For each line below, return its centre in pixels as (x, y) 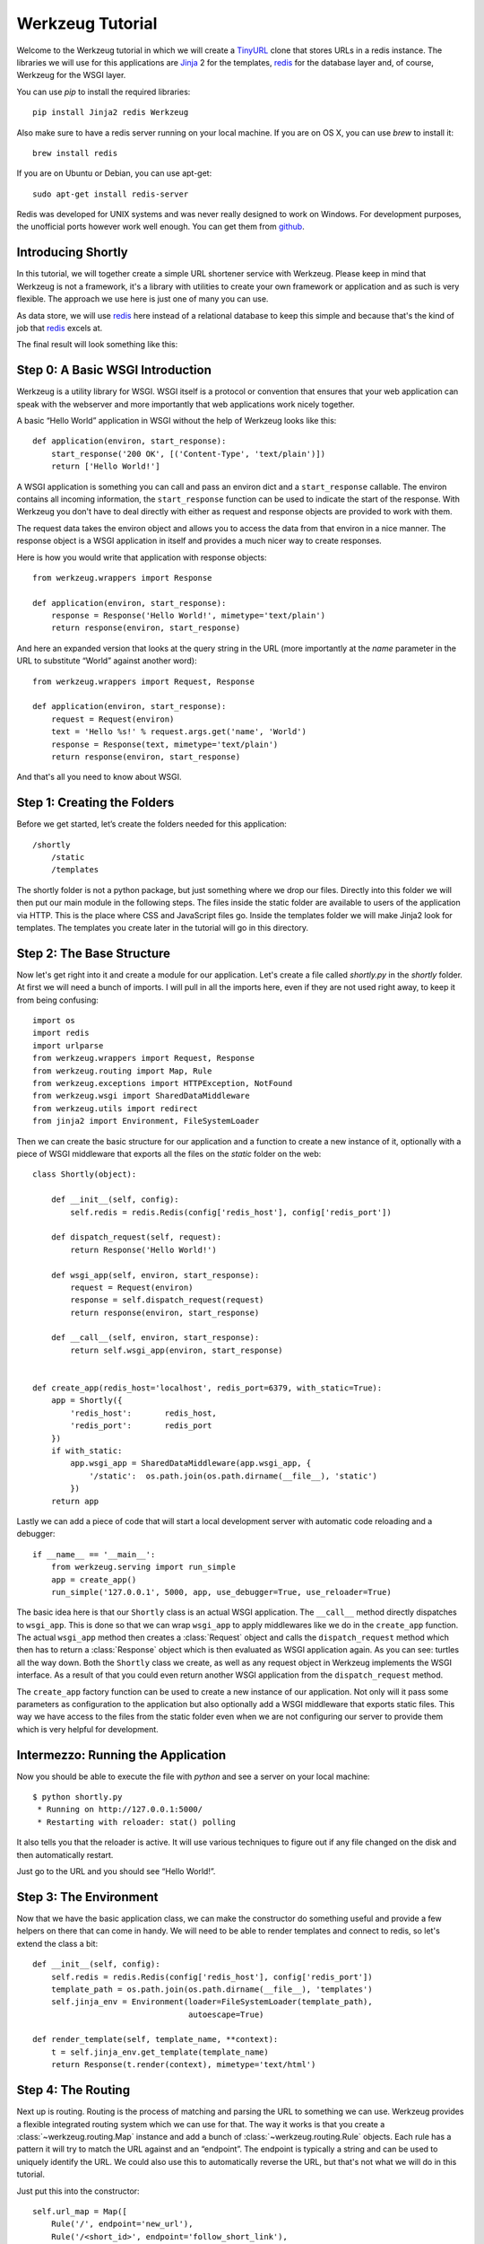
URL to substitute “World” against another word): (107, 661)
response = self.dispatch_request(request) (167, 1300)
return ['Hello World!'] (105, 466)
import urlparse (68, 1045)
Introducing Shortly (73, 253)
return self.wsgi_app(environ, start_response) (177, 1350)
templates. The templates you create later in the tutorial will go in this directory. (163, 928)
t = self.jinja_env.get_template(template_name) (160, 2052)
